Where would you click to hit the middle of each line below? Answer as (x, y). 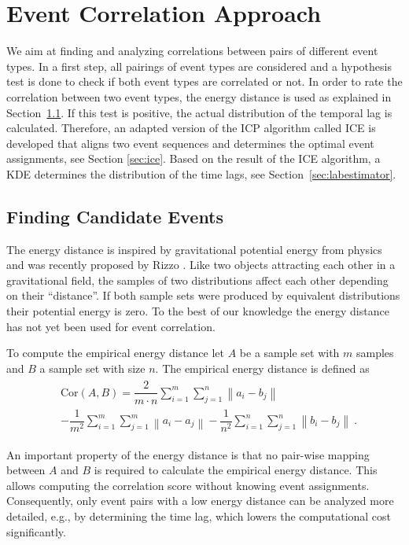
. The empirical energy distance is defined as (262, 368)
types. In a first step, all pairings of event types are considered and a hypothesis (199, 66)
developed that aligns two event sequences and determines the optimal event (190, 143)
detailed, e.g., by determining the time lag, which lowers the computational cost (199, 516)
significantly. (36, 531)
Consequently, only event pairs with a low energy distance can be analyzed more (200, 501)
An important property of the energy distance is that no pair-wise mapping (188, 454)
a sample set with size (92, 368)
